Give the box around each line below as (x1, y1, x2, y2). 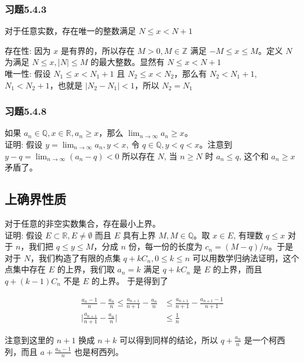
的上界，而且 (213, 263, 262, 275)
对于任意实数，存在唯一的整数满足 (5, 25, 136, 37)
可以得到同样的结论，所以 (119, 333, 218, 346)
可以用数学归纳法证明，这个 (192, 251, 299, 264)
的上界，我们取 (57, 263, 115, 275)
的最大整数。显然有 (90, 56, 165, 68)
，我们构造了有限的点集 (30, 251, 121, 264)
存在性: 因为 (5, 44, 51, 56)
